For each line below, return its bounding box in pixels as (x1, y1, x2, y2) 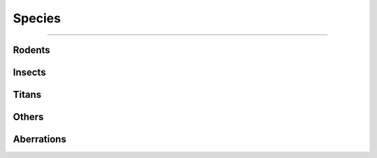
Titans (13, 89, 42, 101)
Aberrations (13, 134, 66, 145)
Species (13, 10, 61, 26)
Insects (13, 66, 46, 78)
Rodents (13, 44, 50, 56)
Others (13, 111, 44, 123)
